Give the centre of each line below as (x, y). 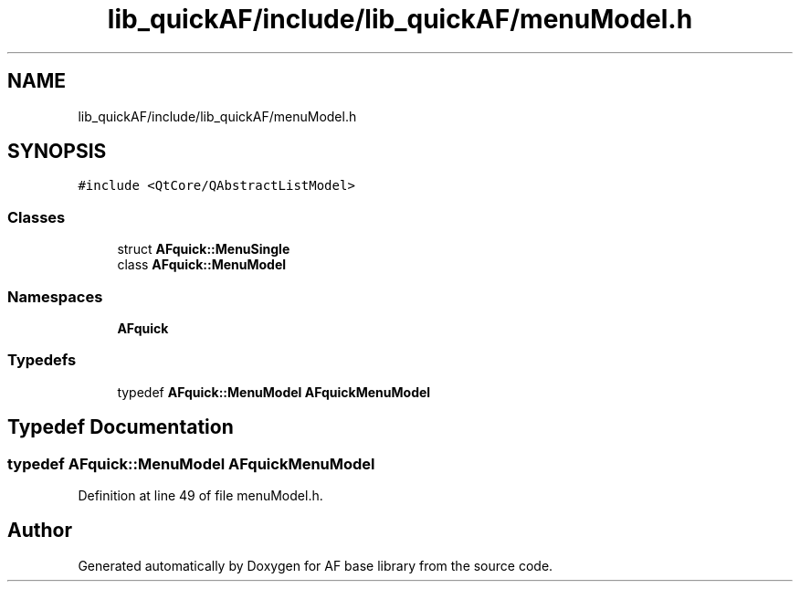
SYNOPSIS (57, 152)
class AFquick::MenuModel (202, 265)
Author (40, 531)
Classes (37, 217)
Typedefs (42, 360)
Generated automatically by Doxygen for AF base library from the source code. (316, 565)
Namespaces (55, 296)
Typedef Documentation (121, 427)
